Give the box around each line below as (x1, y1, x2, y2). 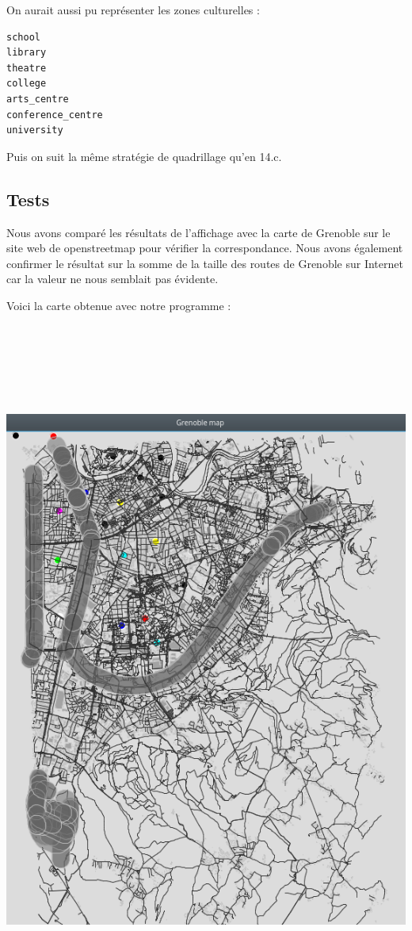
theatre (6, 62, 47, 74)
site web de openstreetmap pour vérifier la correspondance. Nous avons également (6, 239, 403, 256)
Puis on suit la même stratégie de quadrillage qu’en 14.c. (6, 148, 282, 164)
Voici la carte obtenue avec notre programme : (6, 297, 231, 313)
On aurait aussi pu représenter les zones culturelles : (6, 2, 260, 17)
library (6, 47, 47, 59)
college (6, 78, 47, 90)
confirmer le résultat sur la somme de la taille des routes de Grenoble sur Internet (6, 255, 403, 271)
